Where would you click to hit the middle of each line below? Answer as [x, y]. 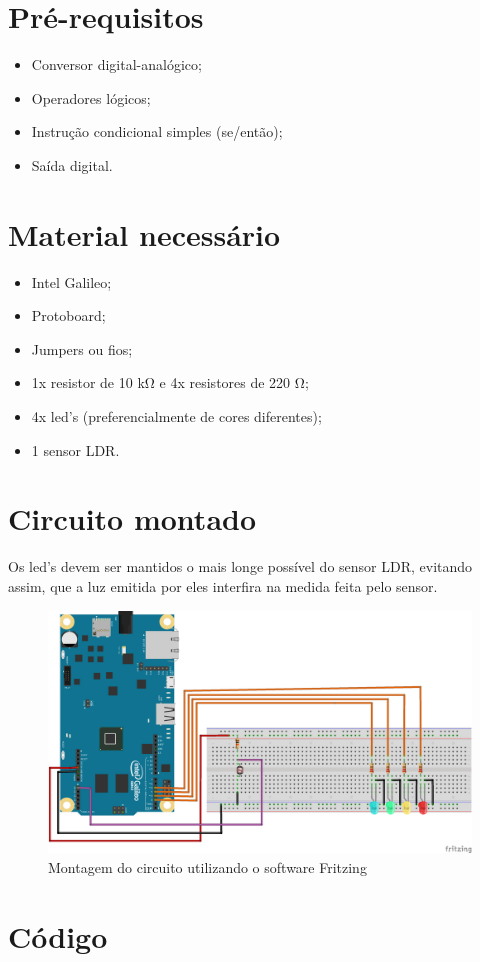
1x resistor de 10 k [88, 382]
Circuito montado [132, 518]
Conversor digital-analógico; [116, 64]
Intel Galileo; [71, 281]
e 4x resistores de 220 [225, 382]
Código [58, 935]
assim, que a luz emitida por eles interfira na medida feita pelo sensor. [223, 585]
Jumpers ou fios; [82, 348]
